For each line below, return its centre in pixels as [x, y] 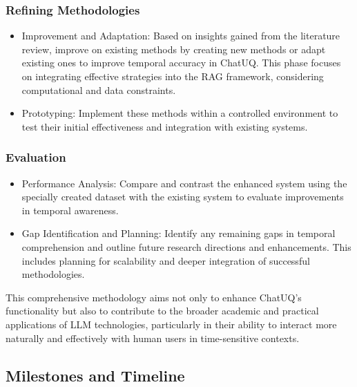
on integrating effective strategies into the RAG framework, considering [173, 76]
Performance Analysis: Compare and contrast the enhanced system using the [184, 183]
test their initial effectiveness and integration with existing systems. [165, 126]
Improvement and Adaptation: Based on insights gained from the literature [181, 36]
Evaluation [36, 157]
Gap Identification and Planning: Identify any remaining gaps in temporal [178, 233]
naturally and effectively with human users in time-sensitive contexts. [153, 338]
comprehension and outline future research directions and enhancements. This [186, 246]
